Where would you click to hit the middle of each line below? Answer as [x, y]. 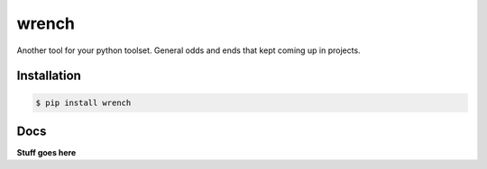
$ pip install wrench [83, 102]
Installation [49, 76]
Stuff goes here [46, 153]
